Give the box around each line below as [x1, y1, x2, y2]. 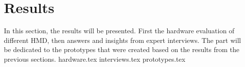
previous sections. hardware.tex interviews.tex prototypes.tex [4, 54, 186, 64]
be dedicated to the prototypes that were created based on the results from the [4, 44, 240, 54]
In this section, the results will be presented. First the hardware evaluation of [4, 26, 235, 36]
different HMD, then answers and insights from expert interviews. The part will [4, 35, 241, 45]
